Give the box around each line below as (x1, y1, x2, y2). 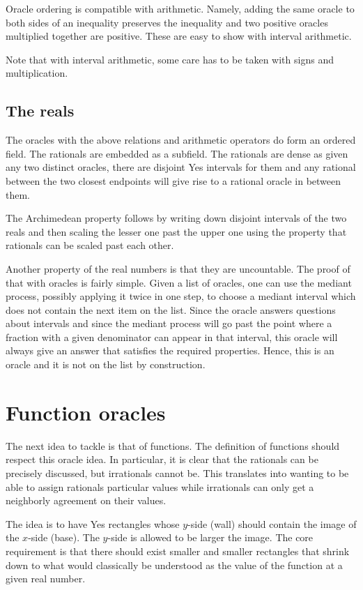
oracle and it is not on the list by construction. (6, 357, 206, 372)
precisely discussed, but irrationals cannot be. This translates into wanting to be (6, 465, 349, 480)
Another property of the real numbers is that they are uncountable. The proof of (6, 261, 350, 275)
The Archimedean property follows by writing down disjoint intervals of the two (6, 211, 347, 225)
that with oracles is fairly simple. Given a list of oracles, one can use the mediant (6, 275, 352, 289)
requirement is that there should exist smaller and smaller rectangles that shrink (6, 543, 350, 558)
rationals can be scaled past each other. (6, 238, 174, 252)
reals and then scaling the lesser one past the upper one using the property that (6, 224, 347, 239)
